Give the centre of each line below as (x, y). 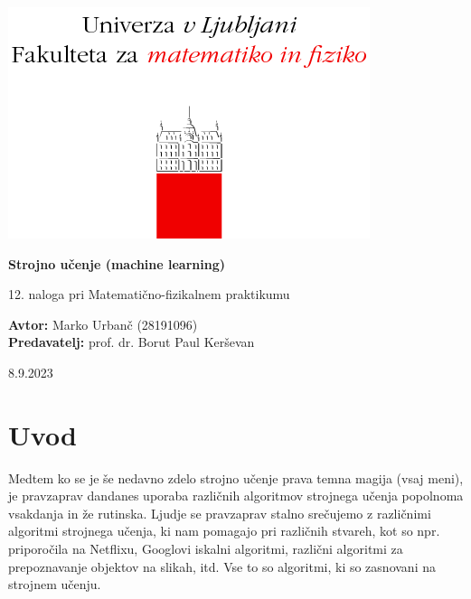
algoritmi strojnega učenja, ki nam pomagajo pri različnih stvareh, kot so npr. (224, 531)
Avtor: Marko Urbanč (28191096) (103, 324)
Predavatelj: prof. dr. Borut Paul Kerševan (132, 342)
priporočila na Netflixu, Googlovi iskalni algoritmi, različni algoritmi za (206, 549)
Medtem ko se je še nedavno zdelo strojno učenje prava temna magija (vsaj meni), (236, 477)
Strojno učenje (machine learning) (117, 263)
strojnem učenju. (55, 584)
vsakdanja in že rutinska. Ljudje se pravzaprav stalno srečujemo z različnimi (220, 513)
